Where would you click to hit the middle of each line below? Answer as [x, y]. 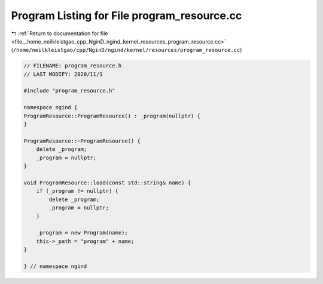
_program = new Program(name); [82, 233]
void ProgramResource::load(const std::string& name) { [107, 183]
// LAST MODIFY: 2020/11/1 [63, 74]
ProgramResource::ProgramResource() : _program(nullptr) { [112, 116]
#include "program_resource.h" [70, 91]
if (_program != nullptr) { [77, 191]
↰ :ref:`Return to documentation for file [60, 33]
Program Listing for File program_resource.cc [127, 16]
